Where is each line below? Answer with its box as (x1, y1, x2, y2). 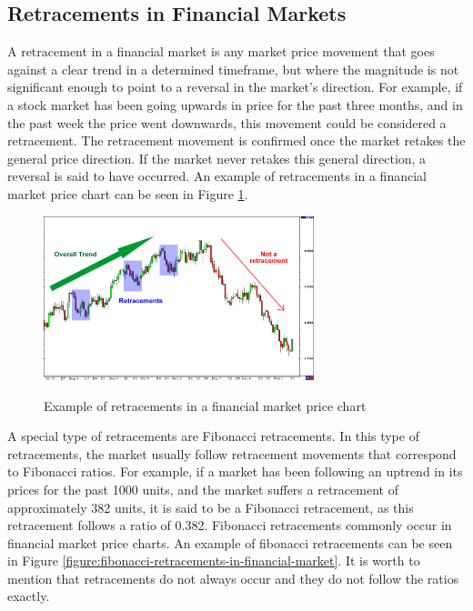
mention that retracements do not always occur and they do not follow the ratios (7, 568, 459, 587)
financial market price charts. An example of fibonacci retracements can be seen (7, 533, 453, 552)
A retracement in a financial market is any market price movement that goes (7, 42, 435, 61)
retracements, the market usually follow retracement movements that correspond (7, 444, 457, 463)
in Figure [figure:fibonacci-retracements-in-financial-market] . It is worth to (7, 551, 420, 570)
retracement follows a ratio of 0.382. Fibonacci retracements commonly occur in (7, 516, 452, 535)
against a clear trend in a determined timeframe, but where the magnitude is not (7, 59, 459, 78)
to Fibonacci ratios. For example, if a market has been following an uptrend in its (7, 462, 463, 481)
